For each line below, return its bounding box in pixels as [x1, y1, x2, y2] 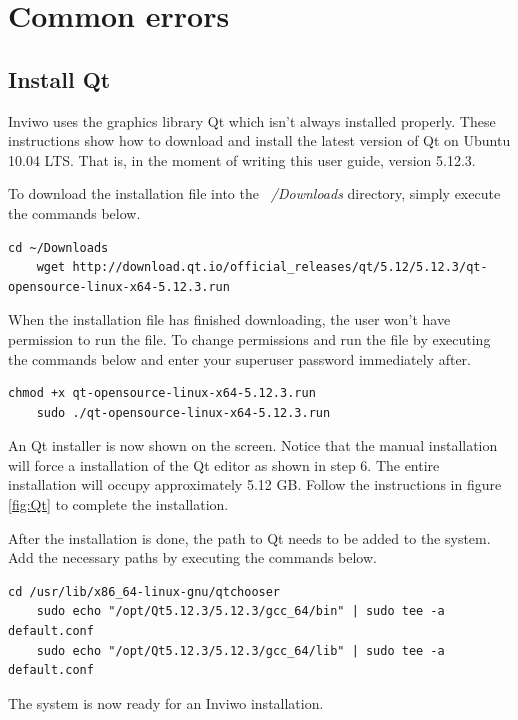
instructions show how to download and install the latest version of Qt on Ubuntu [8, 130, 511, 151]
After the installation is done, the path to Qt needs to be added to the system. [8, 527, 491, 548]
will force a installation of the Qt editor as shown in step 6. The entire [8, 454, 440, 475]
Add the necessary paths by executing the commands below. [8, 547, 377, 568]
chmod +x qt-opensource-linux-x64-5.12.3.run [8, 386, 316, 401]
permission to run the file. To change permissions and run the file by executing [8, 328, 491, 349]
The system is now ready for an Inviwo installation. [8, 692, 324, 713]
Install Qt [8, 63, 111, 94]
